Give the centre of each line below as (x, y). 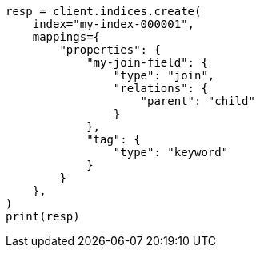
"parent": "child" (198, 101)
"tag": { (114, 139)
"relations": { (160, 88)
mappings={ (66, 37)
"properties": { (110, 50)
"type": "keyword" (171, 152)
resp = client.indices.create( (104, 11)
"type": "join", (164, 75)
